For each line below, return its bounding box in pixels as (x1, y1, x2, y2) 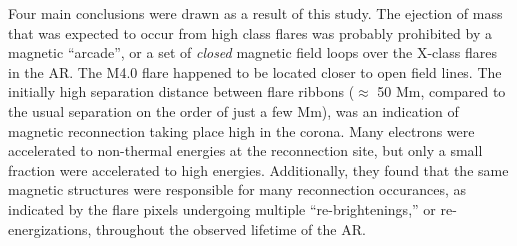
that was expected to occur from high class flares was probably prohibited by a (8, 22, 492, 43)
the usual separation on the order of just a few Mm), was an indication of (8, 100, 459, 121)
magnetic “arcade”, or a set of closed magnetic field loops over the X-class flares (8, 42, 497, 63)
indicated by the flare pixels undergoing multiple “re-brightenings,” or (8, 198, 436, 219)
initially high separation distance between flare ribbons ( (8, 81, 355, 102)
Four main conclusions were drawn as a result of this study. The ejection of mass (8, 3, 503, 23)
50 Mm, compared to (377, 81, 506, 102)
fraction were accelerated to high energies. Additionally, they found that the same (8, 159, 509, 180)
